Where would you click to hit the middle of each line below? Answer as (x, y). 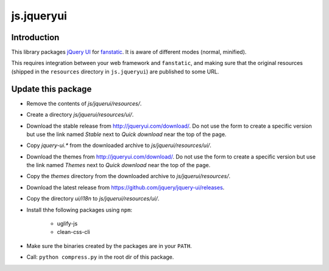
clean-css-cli (74, 232)
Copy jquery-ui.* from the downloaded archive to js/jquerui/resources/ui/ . (119, 145)
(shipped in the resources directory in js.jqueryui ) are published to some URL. (115, 71)
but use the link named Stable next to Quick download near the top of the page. (126, 134)
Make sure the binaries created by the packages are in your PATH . (109, 245)
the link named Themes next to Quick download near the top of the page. (119, 165)
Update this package (51, 89)
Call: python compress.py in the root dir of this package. (100, 257)
